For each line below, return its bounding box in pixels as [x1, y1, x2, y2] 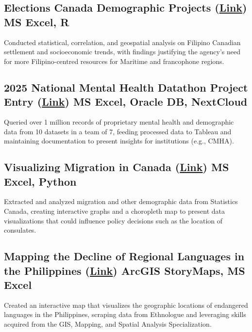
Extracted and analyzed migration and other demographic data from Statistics [4, 196, 238, 206]
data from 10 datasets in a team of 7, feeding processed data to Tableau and [4, 126, 232, 136]
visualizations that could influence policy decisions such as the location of [4, 215, 223, 225]
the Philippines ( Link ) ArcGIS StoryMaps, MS [4, 263, 245, 278]
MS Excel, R [4, 14, 69, 29]
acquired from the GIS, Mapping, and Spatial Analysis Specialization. [4, 318, 212, 329]
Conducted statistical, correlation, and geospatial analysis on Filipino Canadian [4, 37, 241, 47]
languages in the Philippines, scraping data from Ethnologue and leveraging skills [4, 309, 246, 319]
